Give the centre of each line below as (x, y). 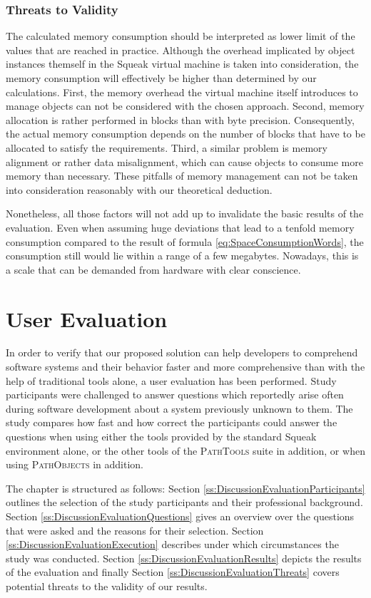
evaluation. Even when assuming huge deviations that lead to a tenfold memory (180, 227)
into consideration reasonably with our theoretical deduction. (139, 189)
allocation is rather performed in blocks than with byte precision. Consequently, (180, 119)
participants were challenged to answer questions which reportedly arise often (175, 395)
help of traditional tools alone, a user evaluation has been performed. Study (171, 380)
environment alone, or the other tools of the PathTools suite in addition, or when (185, 450)
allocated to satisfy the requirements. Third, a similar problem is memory (167, 147)
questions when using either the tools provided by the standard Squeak (161, 436)
